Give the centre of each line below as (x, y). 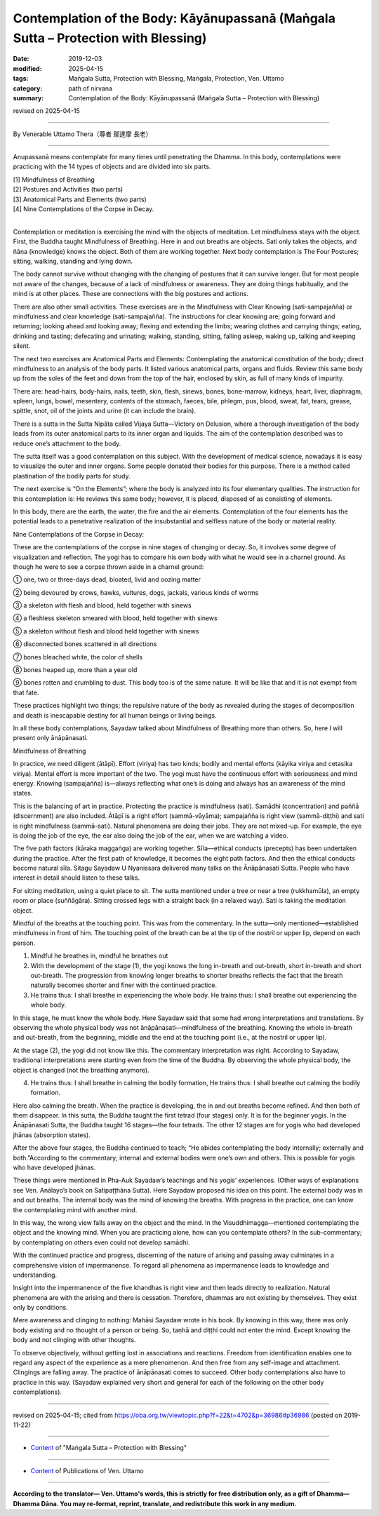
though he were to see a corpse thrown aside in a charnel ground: (108, 566)
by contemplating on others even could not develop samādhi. (101, 1242)
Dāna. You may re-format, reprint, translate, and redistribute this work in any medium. (169, 1503)
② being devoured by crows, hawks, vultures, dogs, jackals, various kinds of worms (136, 592)
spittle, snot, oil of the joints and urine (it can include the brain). (105, 411)
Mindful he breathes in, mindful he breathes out (99, 956)
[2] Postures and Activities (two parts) (68, 189)
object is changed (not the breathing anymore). (81, 1070)
